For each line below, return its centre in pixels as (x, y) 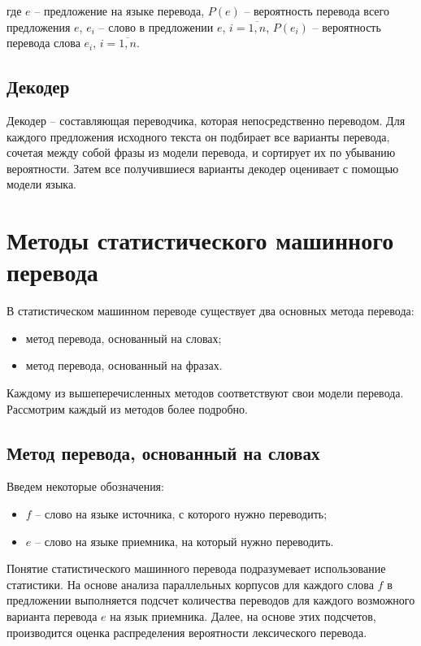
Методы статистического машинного (200, 240)
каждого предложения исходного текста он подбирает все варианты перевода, (198, 136)
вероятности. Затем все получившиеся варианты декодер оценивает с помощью (203, 168)
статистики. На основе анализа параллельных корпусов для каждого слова (190, 584)
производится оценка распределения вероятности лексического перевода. (187, 632)
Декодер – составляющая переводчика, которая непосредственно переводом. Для (206, 120)
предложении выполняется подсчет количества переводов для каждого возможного (211, 600)
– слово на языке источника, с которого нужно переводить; (181, 514)
